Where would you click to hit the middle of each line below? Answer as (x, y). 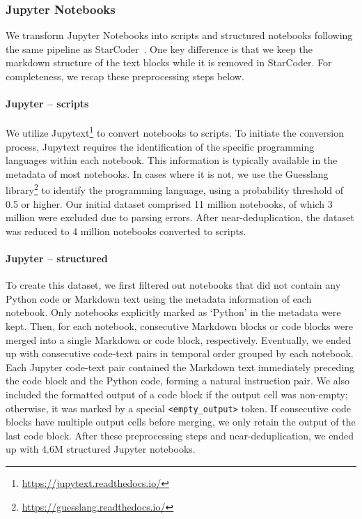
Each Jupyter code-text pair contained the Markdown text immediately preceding (180, 367)
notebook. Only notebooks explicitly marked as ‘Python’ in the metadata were (173, 312)
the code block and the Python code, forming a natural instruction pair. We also (178, 381)
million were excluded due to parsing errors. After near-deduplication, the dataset (180, 217)
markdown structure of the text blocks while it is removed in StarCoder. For (169, 62)
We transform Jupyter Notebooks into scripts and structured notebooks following (179, 35)
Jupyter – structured (57, 258)
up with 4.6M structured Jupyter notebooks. (101, 449)
